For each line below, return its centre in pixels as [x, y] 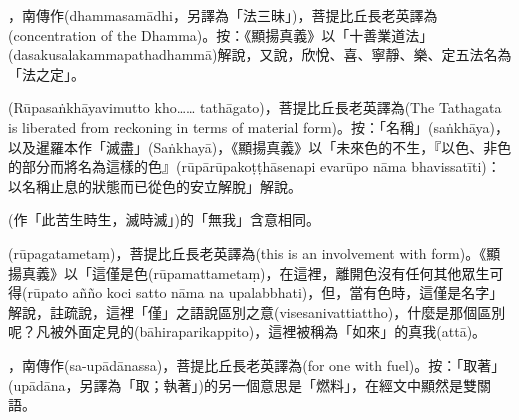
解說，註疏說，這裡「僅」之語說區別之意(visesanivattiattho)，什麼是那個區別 [257, 311]
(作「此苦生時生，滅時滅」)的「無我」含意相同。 [164, 219]
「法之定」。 [46, 73]
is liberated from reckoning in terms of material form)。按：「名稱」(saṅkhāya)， [258, 126]
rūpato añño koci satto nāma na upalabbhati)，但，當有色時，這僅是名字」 [265, 292]
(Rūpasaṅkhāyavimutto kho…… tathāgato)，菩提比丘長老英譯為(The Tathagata [255, 107]
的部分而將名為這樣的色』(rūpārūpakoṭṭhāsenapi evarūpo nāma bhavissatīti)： [254, 166]
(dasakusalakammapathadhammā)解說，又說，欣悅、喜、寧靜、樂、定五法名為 [260, 54]
